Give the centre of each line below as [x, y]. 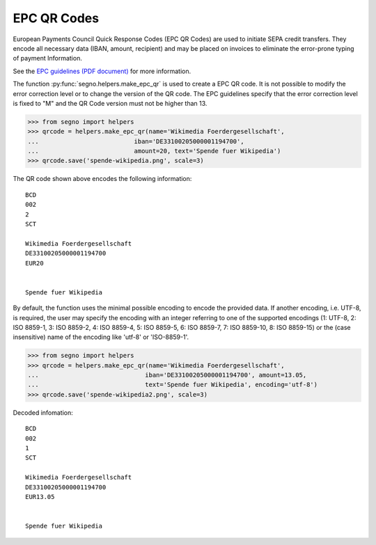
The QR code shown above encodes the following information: [102, 179]
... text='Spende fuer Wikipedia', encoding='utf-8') [173, 385]
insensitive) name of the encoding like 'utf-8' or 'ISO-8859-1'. [101, 337]
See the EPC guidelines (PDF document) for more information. [102, 71]
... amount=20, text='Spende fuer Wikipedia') [154, 151]
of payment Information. [48, 58]
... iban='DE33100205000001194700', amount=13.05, [167, 375]
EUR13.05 [40, 497]
